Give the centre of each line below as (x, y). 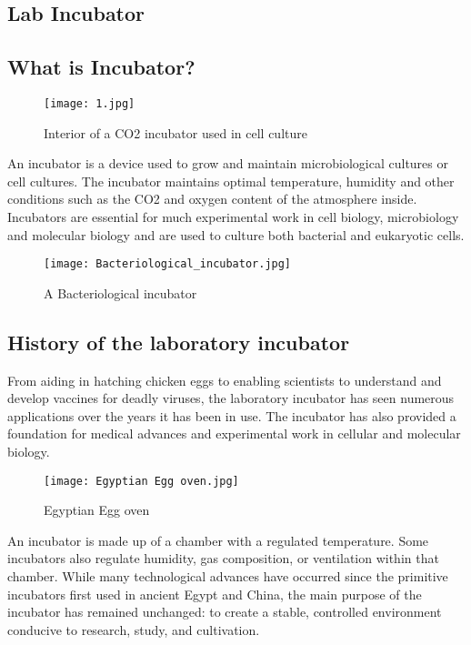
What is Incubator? (101, 67)
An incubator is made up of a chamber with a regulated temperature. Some (218, 540)
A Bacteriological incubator (120, 292)
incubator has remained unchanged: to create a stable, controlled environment (225, 612)
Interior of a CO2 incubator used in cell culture (175, 132)
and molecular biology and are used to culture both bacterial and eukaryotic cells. (236, 234)
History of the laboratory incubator (179, 342)
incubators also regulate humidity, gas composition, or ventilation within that (223, 558)
